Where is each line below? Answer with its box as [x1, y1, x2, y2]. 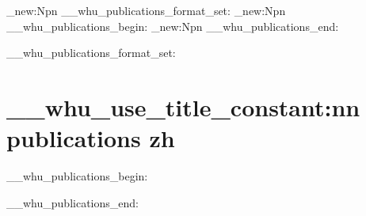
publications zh [6, 122, 175, 154]
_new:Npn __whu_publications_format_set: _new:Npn [6, 2, 286, 18]
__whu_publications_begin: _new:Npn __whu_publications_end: [6, 17, 339, 34]
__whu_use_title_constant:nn [6, 90, 360, 123]
